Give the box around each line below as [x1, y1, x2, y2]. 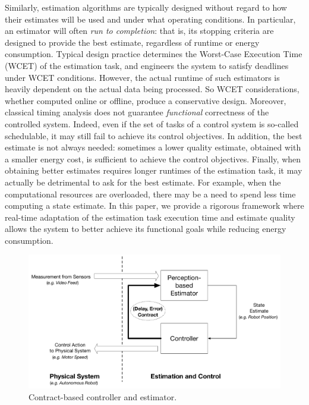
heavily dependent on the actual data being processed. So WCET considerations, [5, 83, 299, 95]
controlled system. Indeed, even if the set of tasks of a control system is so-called [5, 117, 299, 130]
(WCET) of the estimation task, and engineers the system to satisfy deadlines [5, 59, 289, 71]
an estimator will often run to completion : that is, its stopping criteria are [5, 24, 274, 37]
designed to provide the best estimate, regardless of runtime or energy [5, 36, 260, 48]
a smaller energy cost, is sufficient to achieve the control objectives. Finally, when [5, 152, 301, 165]
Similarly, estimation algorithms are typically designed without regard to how [5, 1, 287, 13]
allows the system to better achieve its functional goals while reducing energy [5, 222, 286, 235]
